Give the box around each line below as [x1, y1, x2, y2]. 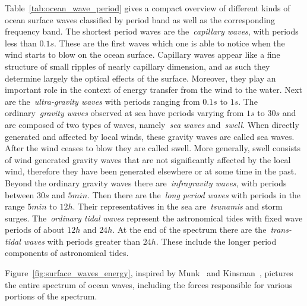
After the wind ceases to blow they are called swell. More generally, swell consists [5, 142, 301, 154]
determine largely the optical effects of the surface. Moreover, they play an [5, 71, 276, 84]
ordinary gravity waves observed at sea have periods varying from [5, 107, 244, 119]
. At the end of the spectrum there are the [112, 223, 267, 236]
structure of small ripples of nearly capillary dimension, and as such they [5, 60, 270, 72]
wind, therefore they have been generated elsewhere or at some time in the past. [5, 165, 297, 177]
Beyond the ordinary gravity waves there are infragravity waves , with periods [5, 176, 287, 189]
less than [5, 36, 37, 49]
